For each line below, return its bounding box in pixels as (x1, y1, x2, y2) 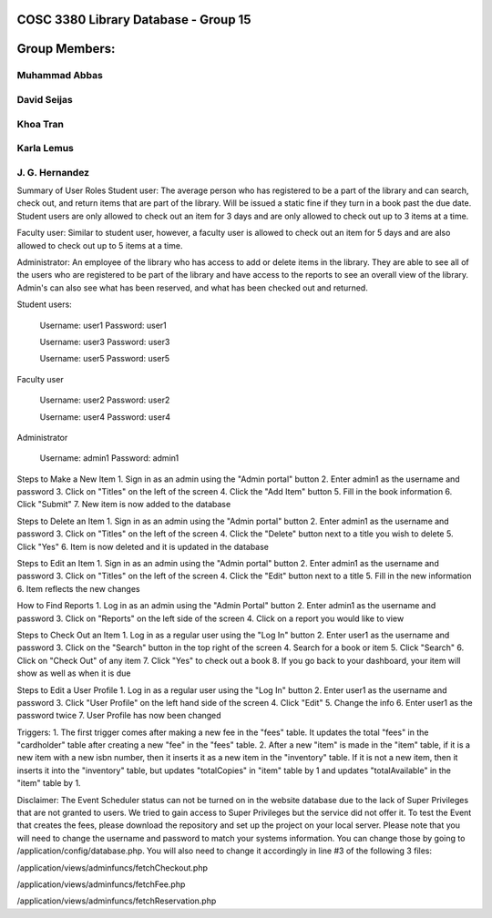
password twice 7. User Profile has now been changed (16, 710, 222, 721)
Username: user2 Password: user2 (39, 394, 170, 405)
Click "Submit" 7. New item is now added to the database (16, 499, 231, 510)
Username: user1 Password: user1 (39, 320, 168, 331)
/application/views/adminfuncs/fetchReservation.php (16, 895, 217, 906)
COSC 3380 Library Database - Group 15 (16, 12, 251, 27)
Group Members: (16, 41, 116, 56)
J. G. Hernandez (16, 166, 90, 178)
